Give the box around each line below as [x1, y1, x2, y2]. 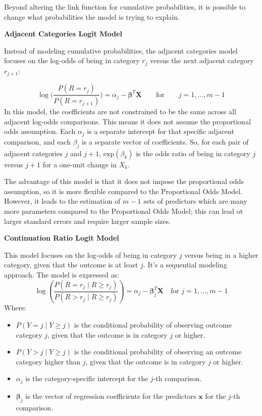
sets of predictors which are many [143, 196, 247, 206]
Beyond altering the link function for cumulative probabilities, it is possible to [4, 2, 246, 12]
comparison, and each [4, 136, 71, 147]
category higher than [16, 356, 81, 366]
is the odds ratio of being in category [136, 148, 250, 158]
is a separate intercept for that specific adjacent [87, 126, 234, 136]
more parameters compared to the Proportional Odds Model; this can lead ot [4, 205, 243, 216]
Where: [4, 302, 26, 313]
